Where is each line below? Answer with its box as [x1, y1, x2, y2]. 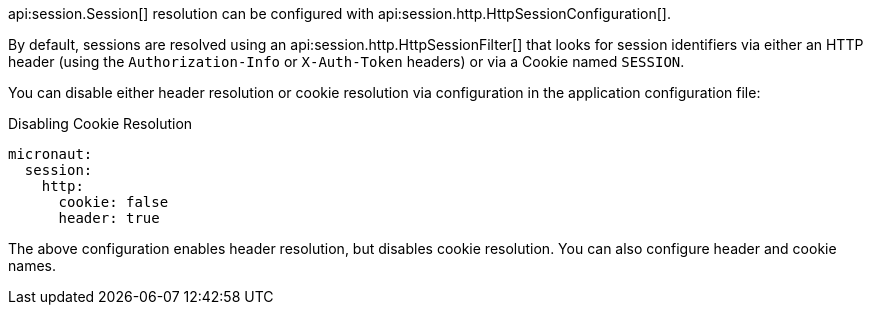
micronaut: [8, 146, 93, 162]
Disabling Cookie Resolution [8, 115, 193, 132]
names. [8, 257, 56, 274]
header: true [58, 210, 160, 226]
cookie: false [58, 194, 169, 210]
